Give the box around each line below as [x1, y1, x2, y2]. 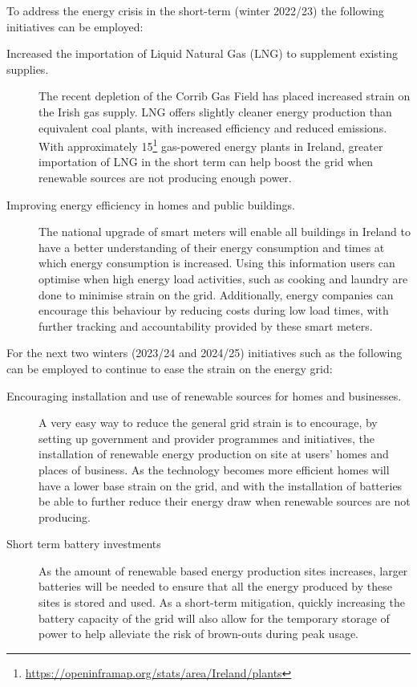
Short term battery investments [6, 535, 161, 552]
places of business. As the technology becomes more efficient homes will [38, 461, 390, 478]
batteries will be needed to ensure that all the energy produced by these [38, 578, 392, 595]
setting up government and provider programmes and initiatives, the [38, 429, 374, 446]
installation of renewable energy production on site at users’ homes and [38, 445, 389, 462]
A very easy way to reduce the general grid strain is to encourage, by [38, 414, 378, 431]
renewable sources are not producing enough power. [38, 169, 292, 185]
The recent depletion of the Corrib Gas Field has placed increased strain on [38, 87, 411, 104]
